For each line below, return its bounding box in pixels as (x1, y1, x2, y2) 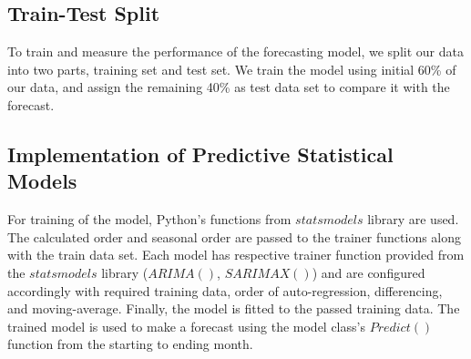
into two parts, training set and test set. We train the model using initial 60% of (7, 59, 456, 78)
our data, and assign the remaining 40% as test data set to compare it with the (7, 77, 450, 97)
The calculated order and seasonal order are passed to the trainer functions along (7, 227, 462, 246)
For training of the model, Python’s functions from (7, 210, 292, 229)
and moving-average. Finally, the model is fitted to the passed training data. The (7, 299, 460, 318)
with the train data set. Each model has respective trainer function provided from (7, 245, 465, 264)
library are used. (367, 210, 459, 229)
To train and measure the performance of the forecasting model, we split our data (7, 42, 464, 61)
